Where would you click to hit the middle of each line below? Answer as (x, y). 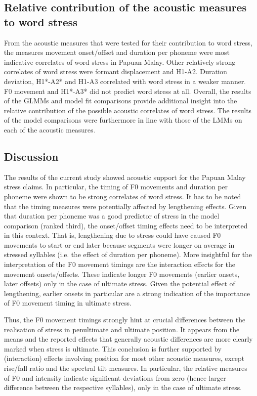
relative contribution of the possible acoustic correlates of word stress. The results (128, 110)
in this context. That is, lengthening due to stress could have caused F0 (112, 235)
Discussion (31, 156)
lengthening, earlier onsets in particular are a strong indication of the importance (127, 293)
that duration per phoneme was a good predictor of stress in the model (112, 216)
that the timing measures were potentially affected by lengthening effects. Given (125, 206)
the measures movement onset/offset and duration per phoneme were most (117, 52)
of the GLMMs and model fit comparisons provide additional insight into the (121, 101)
